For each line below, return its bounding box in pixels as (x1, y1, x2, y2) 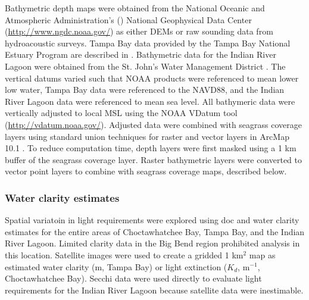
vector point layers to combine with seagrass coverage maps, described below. (5, 165, 287, 177)
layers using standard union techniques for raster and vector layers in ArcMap (5, 130, 289, 142)
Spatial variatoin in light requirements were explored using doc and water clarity (5, 214, 299, 226)
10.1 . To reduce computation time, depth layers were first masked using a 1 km (5, 142, 296, 154)
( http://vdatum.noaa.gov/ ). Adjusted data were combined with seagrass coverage (5, 118, 302, 130)
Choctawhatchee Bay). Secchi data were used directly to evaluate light (5, 272, 262, 285)
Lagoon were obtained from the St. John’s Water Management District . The (5, 60, 286, 72)
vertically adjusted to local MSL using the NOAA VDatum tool (5, 107, 238, 119)
